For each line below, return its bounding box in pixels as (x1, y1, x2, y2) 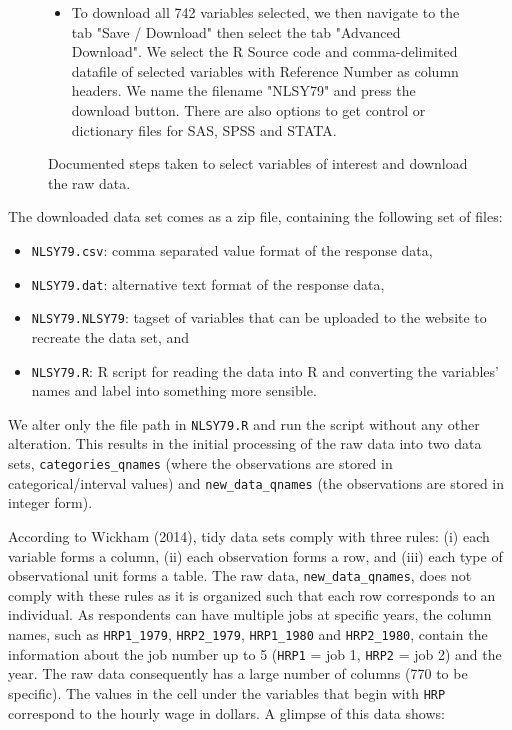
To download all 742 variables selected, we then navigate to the (71, 2, 460, 22)
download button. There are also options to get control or (71, 99, 426, 120)
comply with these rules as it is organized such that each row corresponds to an (8, 584, 496, 605)
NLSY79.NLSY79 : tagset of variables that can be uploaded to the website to (31, 307, 487, 328)
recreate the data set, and (31, 326, 190, 347)
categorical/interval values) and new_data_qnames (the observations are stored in (8, 472, 504, 493)
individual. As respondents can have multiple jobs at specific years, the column (8, 604, 492, 625)
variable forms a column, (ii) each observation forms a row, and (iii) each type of (8, 545, 503, 566)
